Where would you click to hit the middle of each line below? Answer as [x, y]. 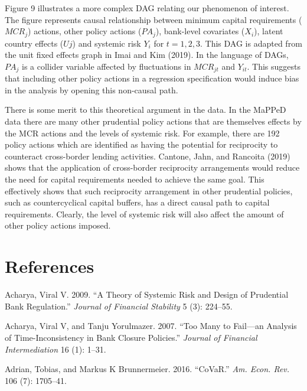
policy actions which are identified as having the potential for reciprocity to [141, 144]
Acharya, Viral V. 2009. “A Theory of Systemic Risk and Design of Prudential [147, 294]
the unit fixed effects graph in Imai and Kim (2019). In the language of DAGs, [147, 55]
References [50, 266]
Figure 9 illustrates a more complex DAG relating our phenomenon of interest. [147, 8]
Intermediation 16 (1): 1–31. [55, 349]
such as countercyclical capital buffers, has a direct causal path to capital [137, 202]
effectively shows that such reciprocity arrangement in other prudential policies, [149, 190]
